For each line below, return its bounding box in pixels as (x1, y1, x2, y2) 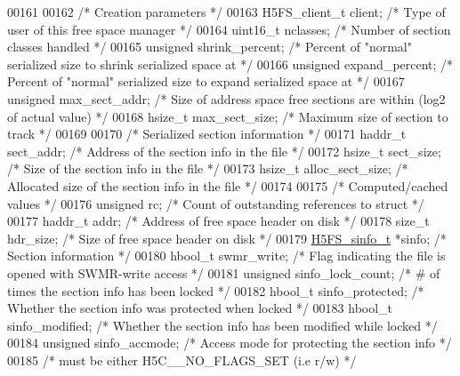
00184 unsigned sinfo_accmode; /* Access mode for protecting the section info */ (7, 333, 452, 352)
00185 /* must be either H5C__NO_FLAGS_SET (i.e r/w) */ (7, 350, 357, 369)
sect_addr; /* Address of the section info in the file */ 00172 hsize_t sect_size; (7, 141, 441, 160)
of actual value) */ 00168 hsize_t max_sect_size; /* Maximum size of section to (7, 107, 448, 125)
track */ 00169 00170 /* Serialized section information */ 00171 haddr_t (7, 124, 407, 143)
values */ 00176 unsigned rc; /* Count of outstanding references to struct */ (7, 194, 424, 212)
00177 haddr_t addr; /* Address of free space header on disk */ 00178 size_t (7, 212, 430, 230)
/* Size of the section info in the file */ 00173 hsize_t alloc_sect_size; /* (7, 159, 408, 178)
